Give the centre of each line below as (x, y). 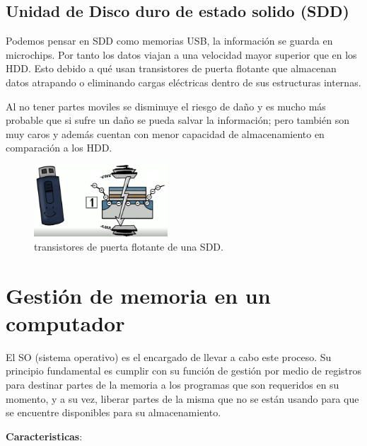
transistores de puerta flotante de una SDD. (129, 246)
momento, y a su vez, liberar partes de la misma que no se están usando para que (182, 398)
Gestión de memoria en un (138, 295)
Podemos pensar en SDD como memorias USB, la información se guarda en (169, 41)
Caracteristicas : (44, 436)
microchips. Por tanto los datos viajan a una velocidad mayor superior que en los (181, 54)
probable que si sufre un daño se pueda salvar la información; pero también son (177, 120)
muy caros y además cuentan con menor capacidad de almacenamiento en (165, 133)
